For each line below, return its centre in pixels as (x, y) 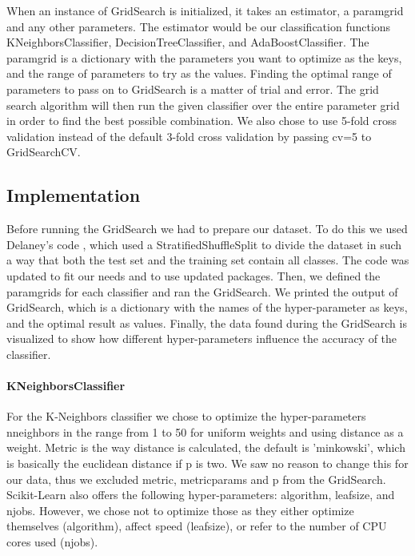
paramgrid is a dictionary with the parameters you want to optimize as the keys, (204, 57)
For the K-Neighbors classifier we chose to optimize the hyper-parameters (186, 416)
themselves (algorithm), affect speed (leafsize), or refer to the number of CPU (197, 526)
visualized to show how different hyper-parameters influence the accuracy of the (202, 338)
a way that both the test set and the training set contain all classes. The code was (208, 260)
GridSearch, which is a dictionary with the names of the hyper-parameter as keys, (207, 307)
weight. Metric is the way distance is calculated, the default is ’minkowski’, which (206, 447)
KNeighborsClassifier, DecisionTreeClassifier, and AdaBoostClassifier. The (188, 42)
